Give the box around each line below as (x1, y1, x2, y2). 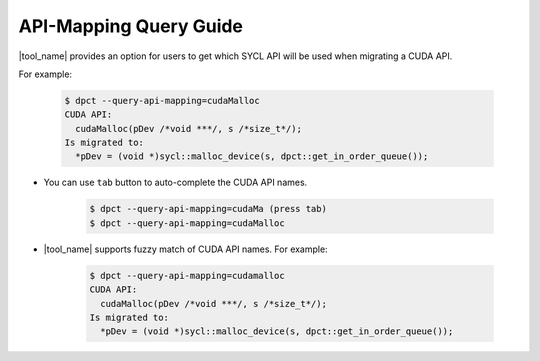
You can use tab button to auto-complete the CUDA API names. (43, 176, 308, 189)
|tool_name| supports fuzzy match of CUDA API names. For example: (43, 243, 329, 255)
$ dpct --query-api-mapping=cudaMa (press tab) (89, 203, 327, 215)
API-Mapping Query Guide (18, 15, 244, 37)
